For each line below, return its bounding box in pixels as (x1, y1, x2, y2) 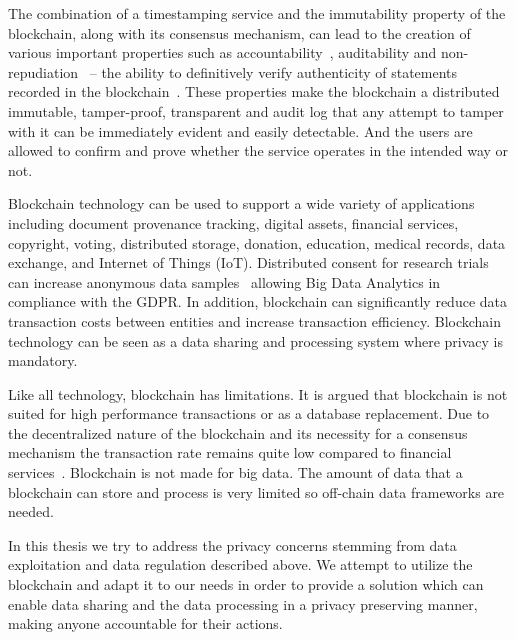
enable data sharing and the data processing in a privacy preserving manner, (8, 593, 478, 614)
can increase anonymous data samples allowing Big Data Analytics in (8, 271, 441, 292)
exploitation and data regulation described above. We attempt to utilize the (8, 554, 473, 575)
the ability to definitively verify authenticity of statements (101, 61, 458, 82)
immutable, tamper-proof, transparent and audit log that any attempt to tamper (8, 100, 504, 121)
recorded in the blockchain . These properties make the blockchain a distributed (8, 81, 500, 102)
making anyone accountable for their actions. (8, 613, 283, 634)
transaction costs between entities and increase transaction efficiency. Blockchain (8, 310, 502, 331)
